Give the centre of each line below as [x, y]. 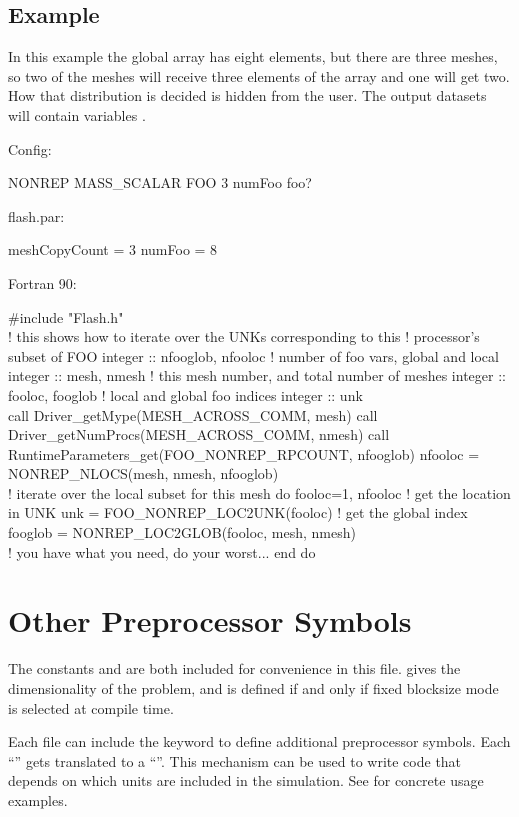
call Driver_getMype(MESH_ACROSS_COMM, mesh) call [193, 414]
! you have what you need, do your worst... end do [162, 551]
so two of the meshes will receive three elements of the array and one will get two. [259, 75]
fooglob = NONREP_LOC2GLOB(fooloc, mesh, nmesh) [182, 532]
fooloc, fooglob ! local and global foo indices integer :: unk [185, 394]
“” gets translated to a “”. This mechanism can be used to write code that [235, 760]
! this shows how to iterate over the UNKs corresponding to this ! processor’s [244, 336]
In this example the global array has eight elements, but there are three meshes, [253, 56]
